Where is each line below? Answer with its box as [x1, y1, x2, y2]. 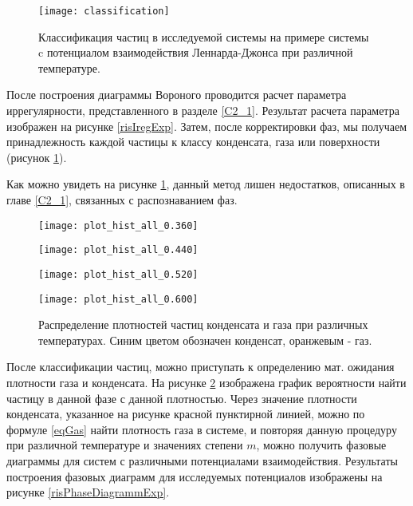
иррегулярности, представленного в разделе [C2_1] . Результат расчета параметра [6, 102, 399, 119]
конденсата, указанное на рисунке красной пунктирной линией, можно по [6, 405, 365, 422]
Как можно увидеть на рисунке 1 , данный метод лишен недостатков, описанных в [6, 176, 405, 192]
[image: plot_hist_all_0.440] [38, 244, 199, 256]
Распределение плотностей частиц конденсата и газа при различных [38, 316, 368, 333]
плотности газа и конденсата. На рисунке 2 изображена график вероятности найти [6, 374, 407, 390]
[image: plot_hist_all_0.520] [38, 268, 199, 280]
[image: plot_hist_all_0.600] [38, 293, 199, 305]
